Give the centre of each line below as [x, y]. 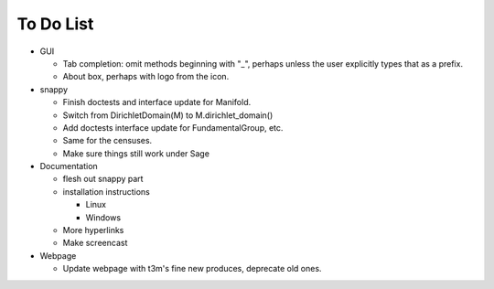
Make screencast [95, 243]
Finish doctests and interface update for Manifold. [157, 102]
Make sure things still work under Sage [136, 153]
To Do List [55, 24]
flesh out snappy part [103, 179]
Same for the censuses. [107, 141]
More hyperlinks [93, 230]
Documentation [69, 166]
